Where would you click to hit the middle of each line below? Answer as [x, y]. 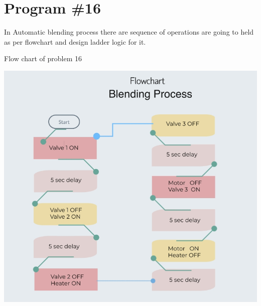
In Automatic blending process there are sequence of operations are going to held [129, 32]
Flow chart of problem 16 [43, 58]
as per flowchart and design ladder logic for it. [75, 41]
